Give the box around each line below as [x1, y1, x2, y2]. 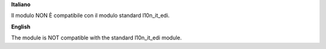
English [11, 23, 31, 30]
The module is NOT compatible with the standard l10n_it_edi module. [11, 34, 182, 42]
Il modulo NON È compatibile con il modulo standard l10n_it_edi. [11, 12, 170, 19]
